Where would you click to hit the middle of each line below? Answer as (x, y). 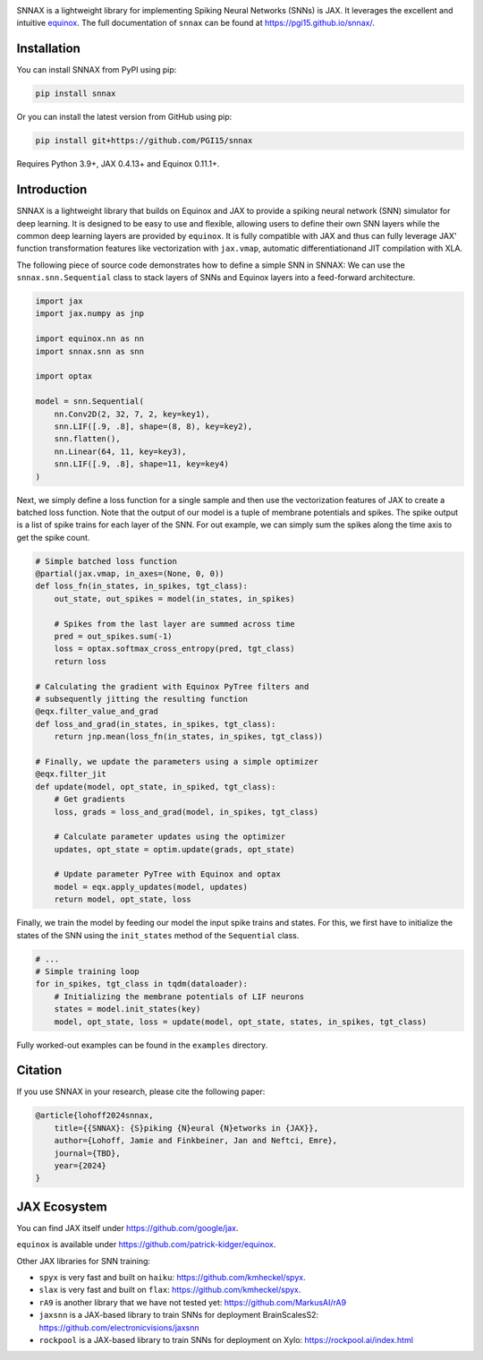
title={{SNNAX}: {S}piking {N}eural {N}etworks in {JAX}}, (186, 1128)
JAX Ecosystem (62, 1206)
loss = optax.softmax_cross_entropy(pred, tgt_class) (174, 649)
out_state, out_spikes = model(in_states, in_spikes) (174, 599)
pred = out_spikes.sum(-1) (114, 637)
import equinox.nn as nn (90, 339)
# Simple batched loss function (106, 561)
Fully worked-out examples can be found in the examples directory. (142, 1045)
